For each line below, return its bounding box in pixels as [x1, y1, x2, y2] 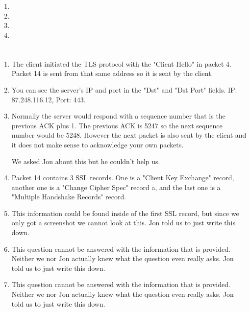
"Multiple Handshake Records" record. [11, 192, 126, 202]
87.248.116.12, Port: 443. [11, 94, 86, 104]
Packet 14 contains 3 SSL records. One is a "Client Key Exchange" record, [11, 172, 234, 183]
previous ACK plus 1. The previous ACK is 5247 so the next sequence [11, 120, 223, 130]
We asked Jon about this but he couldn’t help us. [11, 156, 160, 166]
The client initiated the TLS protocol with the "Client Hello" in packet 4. [11, 58, 231, 69]
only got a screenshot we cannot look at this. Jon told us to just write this [11, 217, 235, 228]
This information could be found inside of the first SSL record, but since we [11, 208, 239, 218]
